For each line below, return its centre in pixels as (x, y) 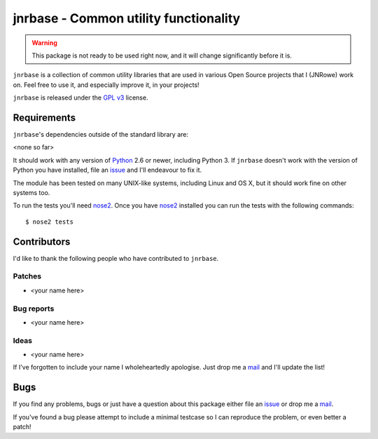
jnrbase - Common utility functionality (127, 18)
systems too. (31, 192)
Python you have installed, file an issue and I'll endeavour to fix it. (107, 170)
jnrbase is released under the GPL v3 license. (80, 97)
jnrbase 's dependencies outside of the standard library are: (101, 135)
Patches (27, 276)
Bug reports (34, 309)
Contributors (42, 242)
